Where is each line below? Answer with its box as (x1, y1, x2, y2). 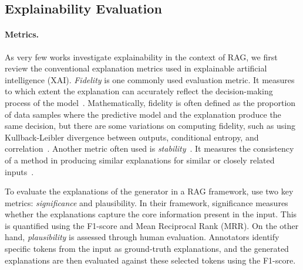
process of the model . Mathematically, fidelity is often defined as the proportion (5, 96, 296, 108)
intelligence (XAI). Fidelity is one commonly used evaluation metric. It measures (5, 73, 295, 86)
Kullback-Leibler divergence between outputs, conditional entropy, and (5, 131, 259, 143)
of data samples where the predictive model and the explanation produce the (5, 108, 281, 120)
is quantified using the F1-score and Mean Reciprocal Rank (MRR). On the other (5, 219, 299, 231)
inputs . (5, 165, 34, 177)
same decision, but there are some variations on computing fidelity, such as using (5, 119, 295, 132)
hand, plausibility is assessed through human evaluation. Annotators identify (5, 231, 280, 243)
